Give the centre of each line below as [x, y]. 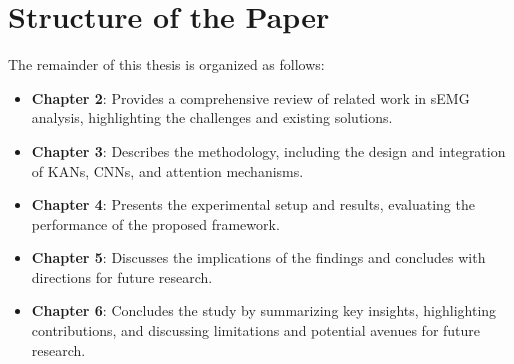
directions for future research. [122, 276]
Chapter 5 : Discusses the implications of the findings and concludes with [258, 257]
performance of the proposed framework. [155, 223]
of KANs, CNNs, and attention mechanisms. [167, 170]
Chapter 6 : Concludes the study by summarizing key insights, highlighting [264, 310]
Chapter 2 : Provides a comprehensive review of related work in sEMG [250, 97]
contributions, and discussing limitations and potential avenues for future [256, 330]
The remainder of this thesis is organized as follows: [166, 64]
